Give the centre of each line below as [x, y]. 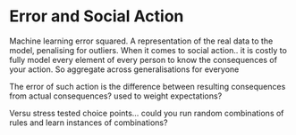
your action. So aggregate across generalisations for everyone [124, 69]
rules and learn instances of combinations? [89, 123]
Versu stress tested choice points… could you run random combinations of [147, 113]
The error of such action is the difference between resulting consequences [148, 86]
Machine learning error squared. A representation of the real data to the [141, 41]
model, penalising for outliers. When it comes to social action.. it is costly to [148, 50]
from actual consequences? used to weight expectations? [116, 96]
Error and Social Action [97, 16]
